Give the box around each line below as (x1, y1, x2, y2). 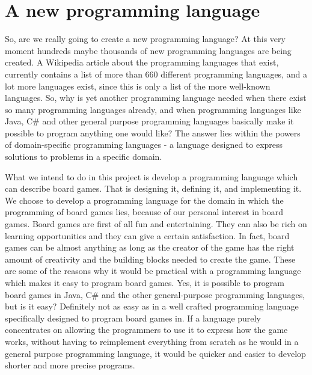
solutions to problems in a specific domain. (5, 150, 162, 163)
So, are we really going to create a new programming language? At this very (5, 32, 286, 45)
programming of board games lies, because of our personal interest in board (5, 206, 284, 218)
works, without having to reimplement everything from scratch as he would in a (5, 335, 299, 347)
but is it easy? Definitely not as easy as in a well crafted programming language (5, 300, 299, 312)
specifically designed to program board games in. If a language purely (5, 311, 261, 324)
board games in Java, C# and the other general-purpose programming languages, (5, 288, 305, 300)
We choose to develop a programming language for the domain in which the (5, 194, 284, 206)
